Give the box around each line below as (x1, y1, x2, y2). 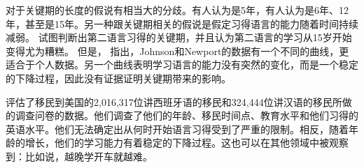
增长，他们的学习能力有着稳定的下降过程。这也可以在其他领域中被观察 (24, 135, 349, 150)
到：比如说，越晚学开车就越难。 (6, 148, 153, 163)
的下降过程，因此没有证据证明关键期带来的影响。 (6, 70, 231, 85)
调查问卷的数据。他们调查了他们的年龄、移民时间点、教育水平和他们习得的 (15, 108, 358, 123)
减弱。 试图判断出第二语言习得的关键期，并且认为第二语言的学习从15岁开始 (6, 30, 352, 45)
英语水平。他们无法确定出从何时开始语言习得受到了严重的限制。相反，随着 (6, 121, 349, 136)
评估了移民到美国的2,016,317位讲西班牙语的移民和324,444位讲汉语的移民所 (6, 94, 342, 109)
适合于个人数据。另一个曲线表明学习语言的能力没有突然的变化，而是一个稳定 (6, 57, 358, 72)
